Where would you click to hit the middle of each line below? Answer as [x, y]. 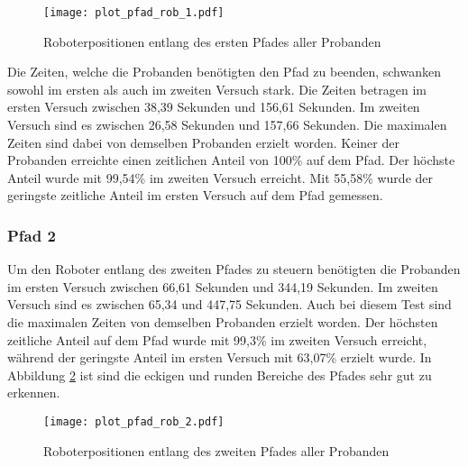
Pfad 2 [32, 235]
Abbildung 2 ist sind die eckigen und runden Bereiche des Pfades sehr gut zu [220, 375]
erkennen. [34, 393]
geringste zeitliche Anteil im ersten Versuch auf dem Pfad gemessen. [195, 195]
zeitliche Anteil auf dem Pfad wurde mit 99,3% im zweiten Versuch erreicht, [217, 339]
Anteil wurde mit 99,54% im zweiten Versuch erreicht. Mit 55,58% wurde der [220, 177]
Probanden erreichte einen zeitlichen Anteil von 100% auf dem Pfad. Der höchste [231, 160]
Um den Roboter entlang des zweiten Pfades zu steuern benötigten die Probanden [234, 269]
